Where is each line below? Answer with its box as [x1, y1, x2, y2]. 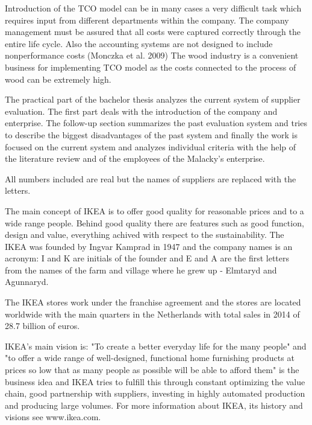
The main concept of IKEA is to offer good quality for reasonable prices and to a [5, 204, 304, 217]
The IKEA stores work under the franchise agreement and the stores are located [5, 296, 301, 308]
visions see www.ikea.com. [5, 411, 101, 423]
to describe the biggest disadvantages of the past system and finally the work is [5, 128, 298, 141]
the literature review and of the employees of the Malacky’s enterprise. [5, 152, 265, 165]
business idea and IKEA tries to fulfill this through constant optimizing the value [5, 375, 305, 388]
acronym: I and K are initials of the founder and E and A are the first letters [5, 252, 290, 264]
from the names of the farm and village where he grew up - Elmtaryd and [5, 263, 277, 276]
